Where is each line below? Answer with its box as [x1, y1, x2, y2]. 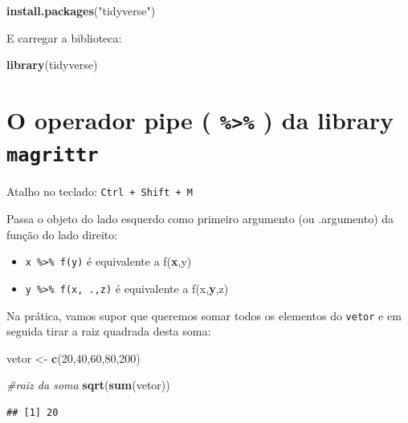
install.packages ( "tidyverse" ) [6, 2, 156, 18]
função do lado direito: [6, 226, 118, 242]
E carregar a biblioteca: [6, 29, 122, 46]
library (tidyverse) [6, 56, 98, 73]
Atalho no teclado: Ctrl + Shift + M [6, 183, 193, 200]
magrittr [6, 144, 99, 167]
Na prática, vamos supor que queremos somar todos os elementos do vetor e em [6, 307, 402, 323]
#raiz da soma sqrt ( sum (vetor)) [6, 376, 170, 393]
